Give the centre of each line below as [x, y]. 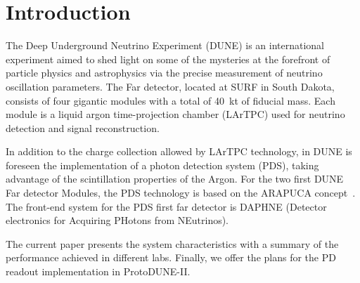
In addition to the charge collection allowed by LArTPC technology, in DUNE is [179, 151]
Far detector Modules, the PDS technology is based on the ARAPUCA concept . [181, 193]
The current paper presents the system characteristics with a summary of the [172, 243]
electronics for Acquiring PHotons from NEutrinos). [117, 220]
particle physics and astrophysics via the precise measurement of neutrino [164, 73]
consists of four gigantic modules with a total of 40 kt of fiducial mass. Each [171, 100]
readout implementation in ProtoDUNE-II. [98, 271]
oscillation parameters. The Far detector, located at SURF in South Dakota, [170, 86]
